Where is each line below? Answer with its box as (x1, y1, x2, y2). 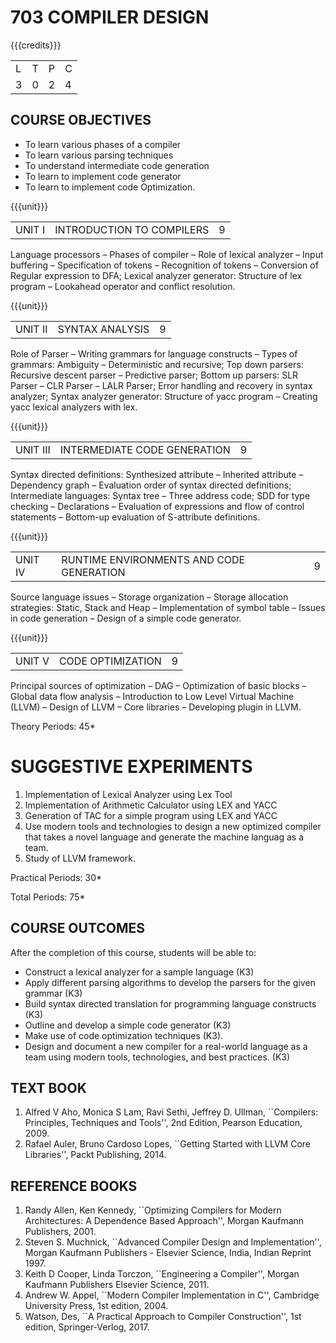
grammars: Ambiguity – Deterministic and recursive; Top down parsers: (10, 358, 304, 370)
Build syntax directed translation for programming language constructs (24, 997, 317, 1010)
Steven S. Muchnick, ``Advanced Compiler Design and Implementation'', (24, 1236, 322, 1248)
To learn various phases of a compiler (24, 138, 182, 150)
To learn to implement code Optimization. (24, 181, 196, 193)
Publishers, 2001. (24, 1226, 97, 1238)
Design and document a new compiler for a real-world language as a (24, 1040, 308, 1052)
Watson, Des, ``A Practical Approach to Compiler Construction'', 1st (24, 1311, 302, 1323)
